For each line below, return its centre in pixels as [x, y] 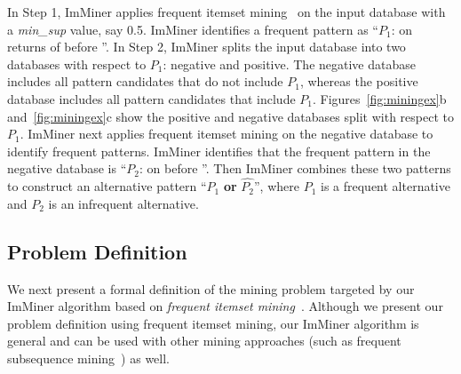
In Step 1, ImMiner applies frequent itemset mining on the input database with [227, 12]
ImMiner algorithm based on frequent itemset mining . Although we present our [225, 306]
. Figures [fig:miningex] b [379, 98]
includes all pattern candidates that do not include [145, 81]
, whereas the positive [359, 81]
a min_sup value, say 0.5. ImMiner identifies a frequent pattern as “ [193, 29]
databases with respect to [77, 64]
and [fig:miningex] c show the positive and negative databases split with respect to [230, 116]
